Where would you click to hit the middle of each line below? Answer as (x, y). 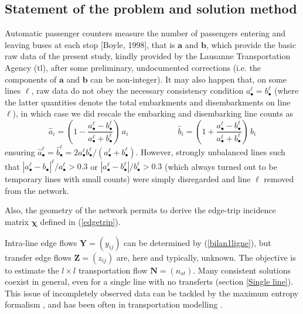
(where (286, 91)
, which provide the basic (251, 44)
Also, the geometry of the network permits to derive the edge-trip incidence (140, 210)
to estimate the (32, 270)
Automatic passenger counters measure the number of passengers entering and (145, 33)
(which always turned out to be (221, 166)
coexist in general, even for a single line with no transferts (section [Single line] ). (149, 281)
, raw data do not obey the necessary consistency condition (137, 91)
